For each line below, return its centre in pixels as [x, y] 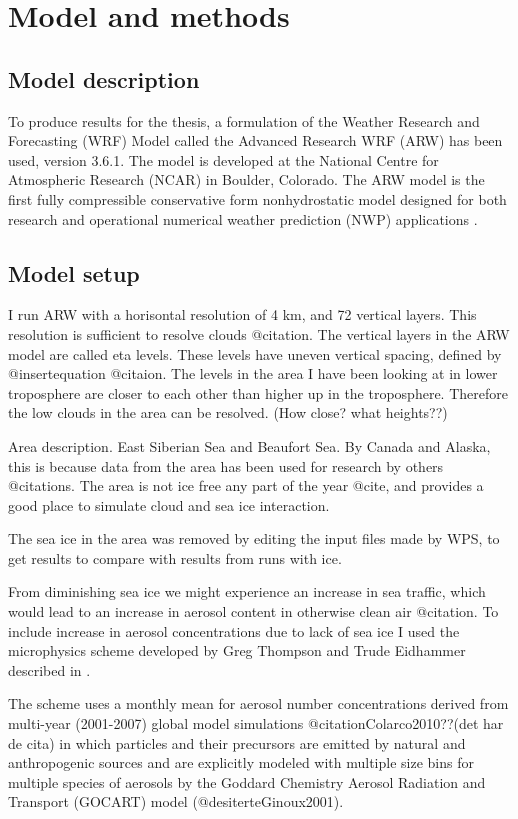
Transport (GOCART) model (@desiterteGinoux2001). [176, 801]
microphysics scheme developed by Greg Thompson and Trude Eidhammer [237, 650]
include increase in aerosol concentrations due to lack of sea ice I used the [234, 630]
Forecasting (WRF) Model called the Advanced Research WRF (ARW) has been [255, 140]
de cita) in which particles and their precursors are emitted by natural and [237, 742]
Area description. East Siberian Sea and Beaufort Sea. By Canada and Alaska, [249, 445]
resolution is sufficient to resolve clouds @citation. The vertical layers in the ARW [259, 333]
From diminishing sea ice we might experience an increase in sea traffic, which [247, 591]
